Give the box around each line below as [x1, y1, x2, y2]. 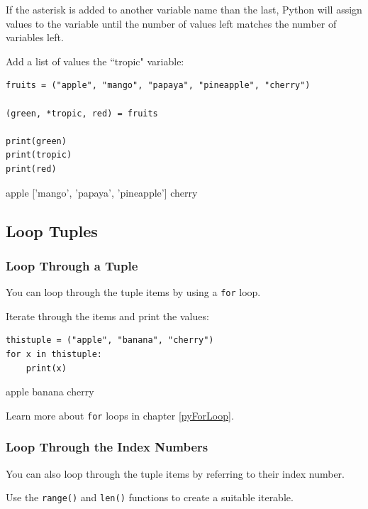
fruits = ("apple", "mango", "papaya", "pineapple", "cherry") [6, 80, 311, 91]
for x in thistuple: [6, 349, 103, 359]
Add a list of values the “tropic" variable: [6, 53, 184, 68]
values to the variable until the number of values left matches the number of [6, 16, 337, 31]
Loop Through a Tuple [6, 256, 138, 274]
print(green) [6, 136, 67, 146]
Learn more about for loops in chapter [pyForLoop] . [6, 407, 234, 422]
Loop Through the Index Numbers [6, 438, 208, 456]
